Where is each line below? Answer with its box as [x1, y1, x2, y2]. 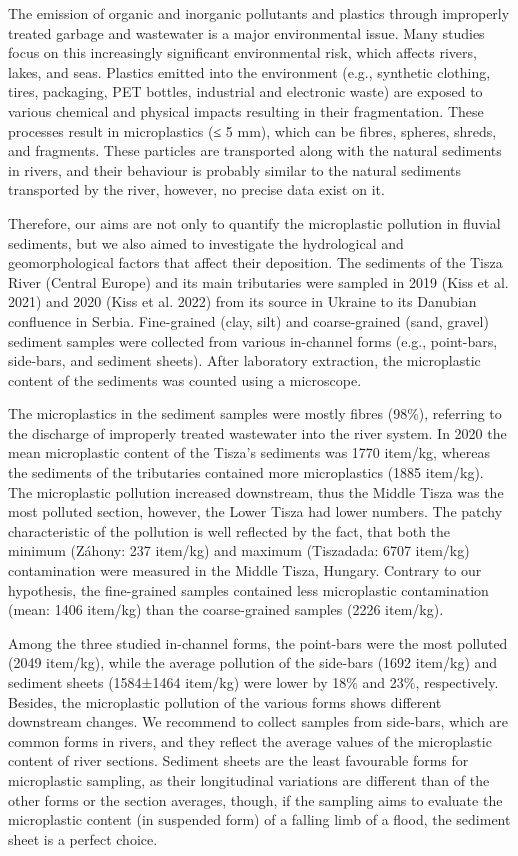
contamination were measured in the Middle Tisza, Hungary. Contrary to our [8, 560, 482, 581]
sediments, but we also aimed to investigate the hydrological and [8, 232, 404, 253]
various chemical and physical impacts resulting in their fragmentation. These [8, 100, 484, 121]
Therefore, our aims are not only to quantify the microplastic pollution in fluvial [8, 212, 501, 233]
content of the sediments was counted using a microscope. [8, 369, 362, 390]
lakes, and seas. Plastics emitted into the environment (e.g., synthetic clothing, [8, 61, 491, 82]
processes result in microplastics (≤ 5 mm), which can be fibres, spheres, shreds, [8, 120, 497, 141]
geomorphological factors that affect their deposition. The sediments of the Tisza [8, 252, 503, 273]
